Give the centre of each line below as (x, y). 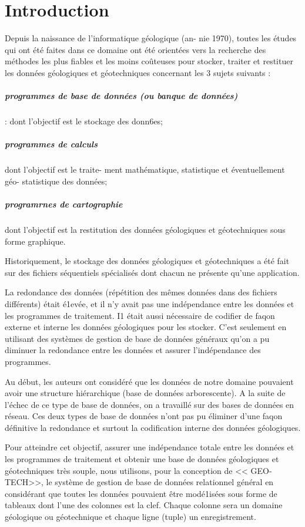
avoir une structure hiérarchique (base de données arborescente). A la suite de (145, 393)
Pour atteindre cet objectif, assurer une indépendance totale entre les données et (150, 447)
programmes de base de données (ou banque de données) (121, 96)
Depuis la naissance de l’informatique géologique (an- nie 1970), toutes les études (151, 38)
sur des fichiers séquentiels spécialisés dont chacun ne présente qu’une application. (152, 272)
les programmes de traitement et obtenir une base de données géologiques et (142, 459)
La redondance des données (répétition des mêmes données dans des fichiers (141, 292)
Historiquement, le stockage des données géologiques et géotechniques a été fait (147, 261)
